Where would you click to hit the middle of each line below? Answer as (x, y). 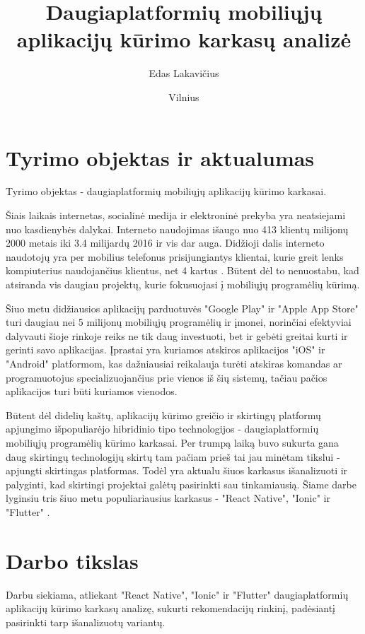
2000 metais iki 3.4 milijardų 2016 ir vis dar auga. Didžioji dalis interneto (165, 243)
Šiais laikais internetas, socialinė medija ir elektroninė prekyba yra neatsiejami (176, 215)
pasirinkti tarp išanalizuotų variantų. (86, 622)
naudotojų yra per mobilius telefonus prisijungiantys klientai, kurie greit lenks (175, 256)
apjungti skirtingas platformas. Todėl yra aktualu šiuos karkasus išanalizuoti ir (177, 470)
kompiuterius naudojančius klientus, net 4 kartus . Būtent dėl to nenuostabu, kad (182, 270)
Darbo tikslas (72, 560)
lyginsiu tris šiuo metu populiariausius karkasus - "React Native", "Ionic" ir (168, 498)
